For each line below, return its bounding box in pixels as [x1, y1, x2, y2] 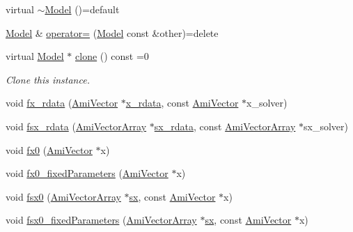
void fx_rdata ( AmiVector [6, 95, 118, 110]
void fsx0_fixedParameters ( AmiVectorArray [6, 212, 197, 227]
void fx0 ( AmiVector [6, 142, 93, 157]
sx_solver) [304, 118, 348, 133]
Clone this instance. [6, 72, 90, 86]
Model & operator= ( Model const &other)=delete [6, 25, 219, 40]
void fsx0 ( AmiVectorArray [6, 189, 121, 203]
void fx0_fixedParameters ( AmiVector [6, 166, 168, 180]
